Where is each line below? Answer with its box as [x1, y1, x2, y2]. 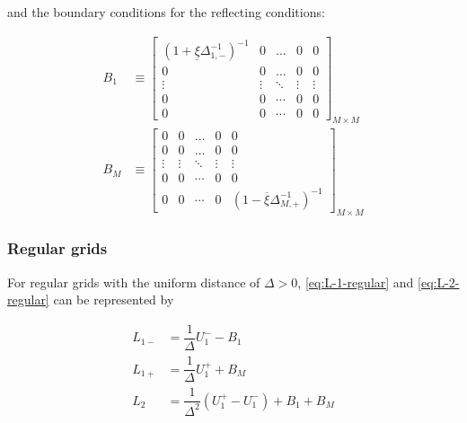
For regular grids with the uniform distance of [7, 272, 260, 291]
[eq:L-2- [418, 272, 460, 291]
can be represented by [53, 290, 174, 309]
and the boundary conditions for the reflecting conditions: [7, 3, 325, 21]
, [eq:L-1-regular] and [297, 272, 414, 291]
